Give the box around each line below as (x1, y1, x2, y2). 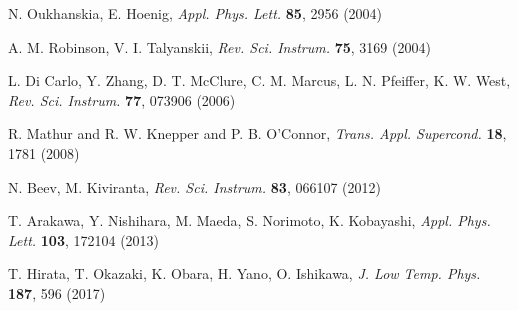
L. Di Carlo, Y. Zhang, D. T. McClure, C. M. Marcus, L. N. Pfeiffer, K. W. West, (8, 70, 511, 91)
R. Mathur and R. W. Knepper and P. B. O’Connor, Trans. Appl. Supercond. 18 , (8, 123, 507, 144)
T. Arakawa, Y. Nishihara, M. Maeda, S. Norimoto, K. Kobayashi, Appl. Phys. (8, 210, 491, 231)
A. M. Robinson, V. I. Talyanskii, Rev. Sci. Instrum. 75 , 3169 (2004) (8, 36, 431, 57)
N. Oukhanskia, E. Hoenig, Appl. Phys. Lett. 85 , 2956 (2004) (8, 3, 383, 23)
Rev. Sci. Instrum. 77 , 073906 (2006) (8, 89, 236, 110)
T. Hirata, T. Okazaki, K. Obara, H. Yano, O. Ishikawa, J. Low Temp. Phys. (8, 263, 481, 284)
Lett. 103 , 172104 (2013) (8, 229, 160, 250)
